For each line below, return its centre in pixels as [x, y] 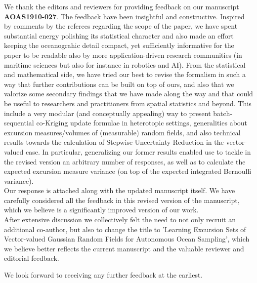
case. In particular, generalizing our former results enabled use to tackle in [138, 151]
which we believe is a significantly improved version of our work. [101, 210]
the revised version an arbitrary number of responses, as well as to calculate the [125, 161]
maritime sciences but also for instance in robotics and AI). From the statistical [125, 64]
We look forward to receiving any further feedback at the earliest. [103, 275]
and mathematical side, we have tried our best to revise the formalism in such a [125, 74]
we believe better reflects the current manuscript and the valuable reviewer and [124, 248]
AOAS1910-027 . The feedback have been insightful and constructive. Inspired [124, 16]
